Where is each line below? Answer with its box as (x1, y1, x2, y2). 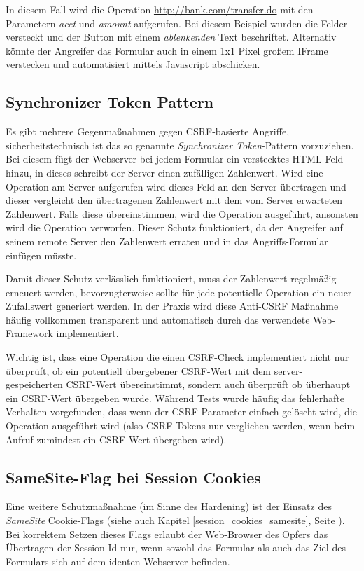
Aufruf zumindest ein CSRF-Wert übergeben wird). (6, 432, 227, 446)
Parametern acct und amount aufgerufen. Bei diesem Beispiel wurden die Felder (6, 15, 348, 30)
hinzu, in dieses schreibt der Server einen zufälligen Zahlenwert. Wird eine (6, 165, 323, 179)
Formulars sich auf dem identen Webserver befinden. (6, 553, 230, 568)
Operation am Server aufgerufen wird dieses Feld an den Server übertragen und (6, 179, 346, 193)
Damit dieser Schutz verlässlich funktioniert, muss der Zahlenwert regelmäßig (6, 271, 337, 286)
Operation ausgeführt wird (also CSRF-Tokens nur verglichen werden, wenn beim (6, 418, 356, 433)
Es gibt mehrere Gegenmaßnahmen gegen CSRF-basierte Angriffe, (6, 124, 290, 139)
